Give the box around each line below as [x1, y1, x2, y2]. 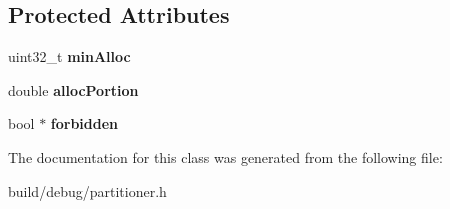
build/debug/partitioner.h [8, 180, 167, 201]
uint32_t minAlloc [8, 46, 131, 67]
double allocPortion [8, 79, 139, 100]
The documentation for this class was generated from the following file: [8, 146, 443, 167]
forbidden [50, 113, 119, 134]
